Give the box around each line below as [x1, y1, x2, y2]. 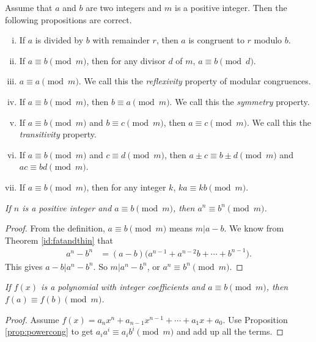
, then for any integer [86, 180, 166, 193]
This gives [5, 260, 43, 272]
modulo [254, 34, 282, 46]
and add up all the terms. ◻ [176, 325, 284, 338]
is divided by [35, 34, 84, 46]
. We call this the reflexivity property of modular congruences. [78, 75, 311, 87]
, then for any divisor [86, 54, 166, 67]
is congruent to [188, 34, 244, 46]
